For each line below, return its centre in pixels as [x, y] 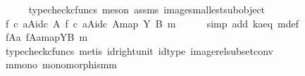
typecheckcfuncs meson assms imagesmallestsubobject [147, 9]
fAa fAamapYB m [46, 37]
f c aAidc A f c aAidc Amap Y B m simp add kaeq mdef [152, 23]
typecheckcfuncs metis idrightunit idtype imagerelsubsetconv [139, 50]
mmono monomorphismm [61, 64]
